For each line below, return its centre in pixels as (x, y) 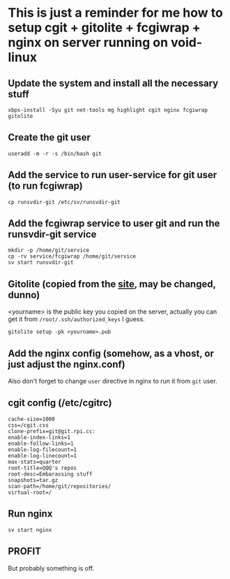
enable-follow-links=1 (41, 444)
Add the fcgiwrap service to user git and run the (114, 224)
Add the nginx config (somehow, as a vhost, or (111, 353)
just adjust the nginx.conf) (67, 364)
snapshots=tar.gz (33, 480)
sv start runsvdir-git (41, 263)
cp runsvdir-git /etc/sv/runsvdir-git (64, 202)
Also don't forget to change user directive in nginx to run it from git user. (113, 381)
